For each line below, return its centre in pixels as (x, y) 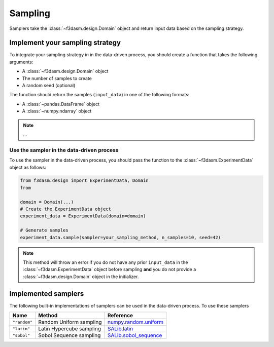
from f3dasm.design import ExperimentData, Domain (84, 181)
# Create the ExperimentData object (66, 209)
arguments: (21, 62)
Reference (120, 316)
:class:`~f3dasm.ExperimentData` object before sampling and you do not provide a (110, 269)
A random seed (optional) (49, 86)
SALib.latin (120, 329)
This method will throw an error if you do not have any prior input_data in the (106, 262)
